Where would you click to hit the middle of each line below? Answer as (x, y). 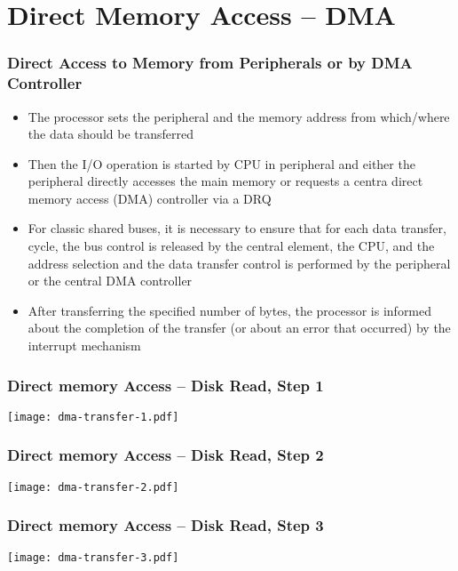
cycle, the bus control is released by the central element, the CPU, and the (231, 246)
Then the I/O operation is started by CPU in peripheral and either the (221, 163)
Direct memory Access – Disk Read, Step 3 (166, 525)
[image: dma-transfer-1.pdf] (93, 417)
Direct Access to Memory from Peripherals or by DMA (210, 63)
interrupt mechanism (84, 346)
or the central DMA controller (110, 281)
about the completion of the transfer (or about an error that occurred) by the (239, 328)
